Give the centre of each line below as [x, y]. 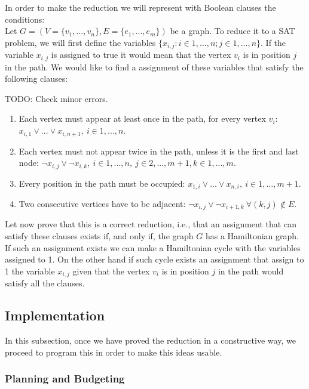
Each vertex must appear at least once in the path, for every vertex [142, 118]
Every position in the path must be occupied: [102, 183]
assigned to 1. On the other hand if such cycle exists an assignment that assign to [154, 259]
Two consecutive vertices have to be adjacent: [102, 204]
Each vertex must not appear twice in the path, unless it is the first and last [159, 151]
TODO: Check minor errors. [56, 98]
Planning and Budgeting [65, 379]
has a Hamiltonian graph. [252, 236]
